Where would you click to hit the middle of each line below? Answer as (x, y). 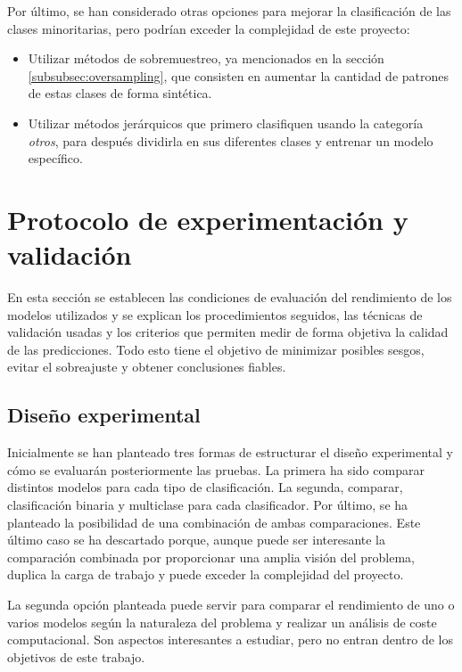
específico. (55, 158)
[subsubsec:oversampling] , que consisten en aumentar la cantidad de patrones (239, 75)
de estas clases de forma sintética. (120, 93)
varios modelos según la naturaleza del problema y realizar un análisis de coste (222, 622)
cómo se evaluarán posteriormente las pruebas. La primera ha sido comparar (216, 469)
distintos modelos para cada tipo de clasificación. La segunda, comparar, (205, 487)
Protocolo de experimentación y (208, 219)
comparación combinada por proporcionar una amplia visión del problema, (211, 557)
